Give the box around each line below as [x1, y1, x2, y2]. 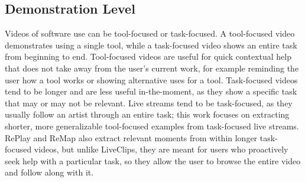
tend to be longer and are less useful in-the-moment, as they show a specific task [5, 85, 297, 97]
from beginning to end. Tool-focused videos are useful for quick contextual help [5, 50, 291, 63]
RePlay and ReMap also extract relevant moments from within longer [5, 131, 258, 144]
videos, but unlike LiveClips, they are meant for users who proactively [34, 143, 288, 155]
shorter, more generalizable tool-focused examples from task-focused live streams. [5, 119, 299, 132]
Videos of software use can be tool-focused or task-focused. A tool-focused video [5, 27, 295, 40]
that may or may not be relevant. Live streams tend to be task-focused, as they [5, 96, 293, 109]
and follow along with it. [5, 166, 94, 178]
